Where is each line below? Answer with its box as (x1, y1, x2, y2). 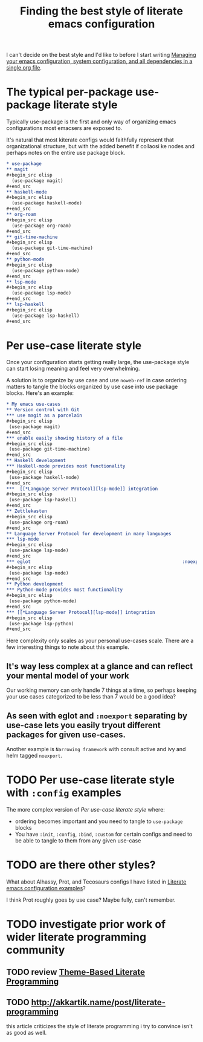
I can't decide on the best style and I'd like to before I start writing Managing (6, 51, 196, 59)
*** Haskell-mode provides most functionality (6, 463, 126, 469)
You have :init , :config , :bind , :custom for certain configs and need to (14, 830, 193, 838)
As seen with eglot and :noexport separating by (6, 711, 188, 721)
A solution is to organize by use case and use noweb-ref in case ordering (6, 377, 187, 384)
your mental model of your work (6, 670, 130, 681)
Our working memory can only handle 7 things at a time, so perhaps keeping (6, 686, 197, 694)
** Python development (6, 581, 63, 587)
